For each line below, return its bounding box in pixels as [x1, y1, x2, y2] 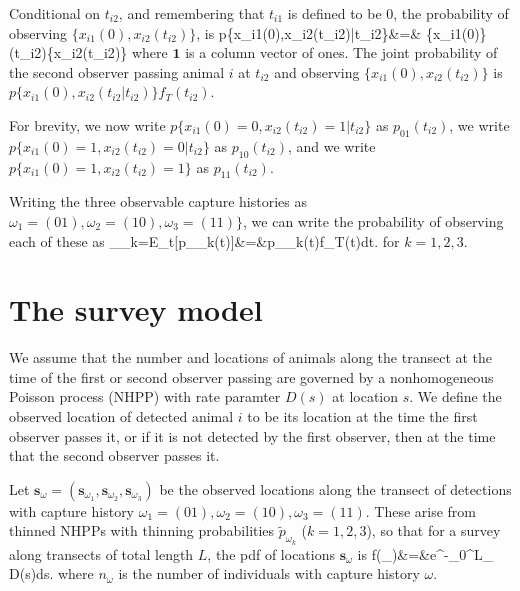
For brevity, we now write [9, 114, 166, 135]
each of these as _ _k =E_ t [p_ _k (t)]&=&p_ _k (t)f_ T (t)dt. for [9, 230, 400, 251]
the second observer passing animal [9, 61, 225, 82]
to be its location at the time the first [247, 406, 478, 427]
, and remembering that [118, 3, 265, 23]
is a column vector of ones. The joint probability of [185, 42, 498, 63]
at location [332, 386, 399, 407]
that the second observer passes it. [9, 445, 220, 466]
